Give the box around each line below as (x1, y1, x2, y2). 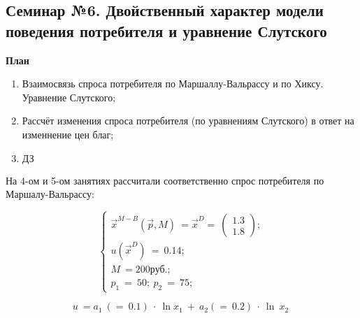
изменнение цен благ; (22, 127, 114, 141)
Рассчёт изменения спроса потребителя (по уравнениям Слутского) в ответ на (22, 113, 354, 128)
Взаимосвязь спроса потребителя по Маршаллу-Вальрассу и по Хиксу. (22, 76, 324, 91)
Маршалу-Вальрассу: (6, 187, 94, 201)
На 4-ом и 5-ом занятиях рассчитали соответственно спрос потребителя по (6, 173, 324, 187)
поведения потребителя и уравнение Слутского (6, 20, 327, 41)
